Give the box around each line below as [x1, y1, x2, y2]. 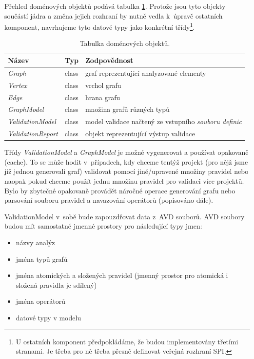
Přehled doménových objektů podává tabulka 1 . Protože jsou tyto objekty [4, 1, 226, 11]
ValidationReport [8, 128, 58, 139]
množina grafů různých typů [85, 104, 170, 114]
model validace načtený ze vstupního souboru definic [85, 116, 242, 127]
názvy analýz [16, 237, 55, 247]
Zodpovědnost [85, 55, 134, 65]
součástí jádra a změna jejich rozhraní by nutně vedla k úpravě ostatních [4, 10, 223, 21]
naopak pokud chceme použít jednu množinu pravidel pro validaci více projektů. [4, 175, 244, 186]
